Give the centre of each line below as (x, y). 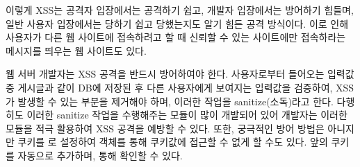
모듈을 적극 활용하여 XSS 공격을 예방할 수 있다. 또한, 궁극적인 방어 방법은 (165, 128)
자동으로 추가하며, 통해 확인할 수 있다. (100, 155)
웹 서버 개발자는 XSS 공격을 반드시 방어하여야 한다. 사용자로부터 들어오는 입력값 (180, 74)
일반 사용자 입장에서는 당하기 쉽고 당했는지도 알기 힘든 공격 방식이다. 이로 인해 (177, 23)
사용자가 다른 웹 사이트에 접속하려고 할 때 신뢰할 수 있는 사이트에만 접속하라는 (176, 37)
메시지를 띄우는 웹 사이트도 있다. (76, 50)
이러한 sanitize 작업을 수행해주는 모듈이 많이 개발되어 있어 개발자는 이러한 (187, 115)
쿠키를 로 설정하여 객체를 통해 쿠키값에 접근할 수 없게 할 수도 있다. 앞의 (173, 142)
